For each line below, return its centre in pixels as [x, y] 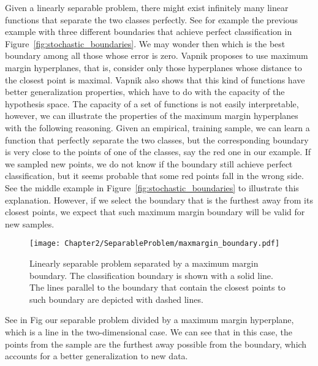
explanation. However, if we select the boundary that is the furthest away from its [159, 200]
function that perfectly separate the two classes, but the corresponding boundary [157, 139]
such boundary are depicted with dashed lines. [116, 299]
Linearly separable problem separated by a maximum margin [144, 263]
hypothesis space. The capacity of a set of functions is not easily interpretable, [152, 103]
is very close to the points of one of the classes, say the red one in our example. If [158, 152]
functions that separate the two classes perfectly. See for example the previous [152, 19]
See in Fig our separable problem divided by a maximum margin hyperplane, [150, 320]
